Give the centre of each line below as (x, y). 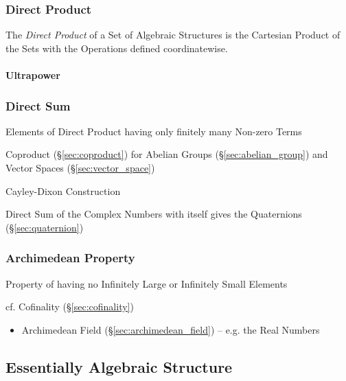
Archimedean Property (70, 258)
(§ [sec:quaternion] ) (45, 227)
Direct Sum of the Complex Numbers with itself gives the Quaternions (154, 214)
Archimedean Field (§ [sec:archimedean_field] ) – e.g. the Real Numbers (171, 329)
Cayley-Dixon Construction (63, 190)
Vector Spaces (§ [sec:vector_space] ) (80, 168)
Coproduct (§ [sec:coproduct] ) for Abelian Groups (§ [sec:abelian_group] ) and (167, 154)
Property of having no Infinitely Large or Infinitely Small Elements (147, 283)
